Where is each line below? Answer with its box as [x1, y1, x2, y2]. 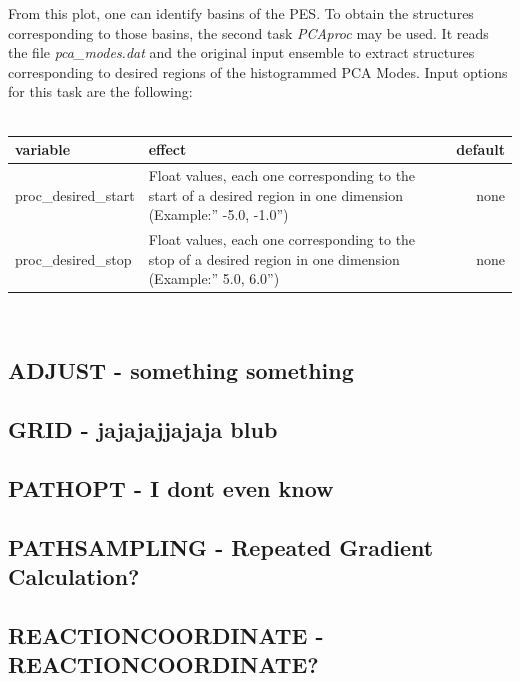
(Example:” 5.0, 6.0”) [148, 268, 280, 289]
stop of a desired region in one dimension [148, 248, 400, 269]
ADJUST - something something [8, 355, 354, 386]
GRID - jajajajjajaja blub [8, 413, 278, 444]
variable [15, 139, 71, 160]
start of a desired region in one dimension [148, 184, 403, 205]
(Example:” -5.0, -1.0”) [148, 204, 289, 225]
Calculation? [8, 560, 140, 591]
